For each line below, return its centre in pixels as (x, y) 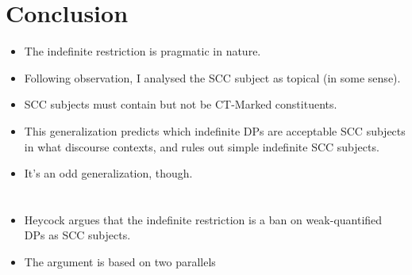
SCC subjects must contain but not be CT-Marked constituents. (181, 104)
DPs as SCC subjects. (77, 235)
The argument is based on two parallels (120, 262)
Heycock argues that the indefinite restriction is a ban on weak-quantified (203, 219)
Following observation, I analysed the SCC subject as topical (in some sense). (212, 77)
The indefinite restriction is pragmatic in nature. (142, 51)
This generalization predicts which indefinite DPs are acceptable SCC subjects (215, 130)
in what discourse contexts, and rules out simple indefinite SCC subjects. (202, 146)
